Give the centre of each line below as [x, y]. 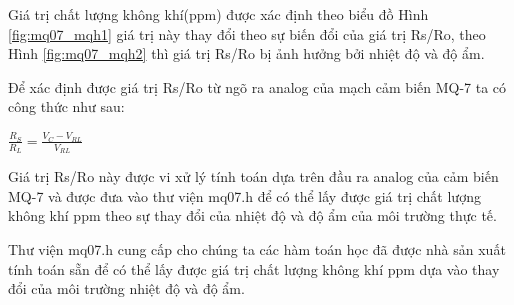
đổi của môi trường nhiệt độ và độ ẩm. [126, 288]
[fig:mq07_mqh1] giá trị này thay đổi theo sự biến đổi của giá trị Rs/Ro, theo [247, 33]
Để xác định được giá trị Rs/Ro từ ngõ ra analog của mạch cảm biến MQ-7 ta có [257, 86]
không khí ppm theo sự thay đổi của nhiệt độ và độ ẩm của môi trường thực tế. [252, 215]
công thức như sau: [66, 106]
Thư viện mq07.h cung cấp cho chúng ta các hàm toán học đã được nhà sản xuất [257, 248]
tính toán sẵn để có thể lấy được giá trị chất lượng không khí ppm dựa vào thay [254, 268]
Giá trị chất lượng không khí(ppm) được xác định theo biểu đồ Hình [218, 14]
